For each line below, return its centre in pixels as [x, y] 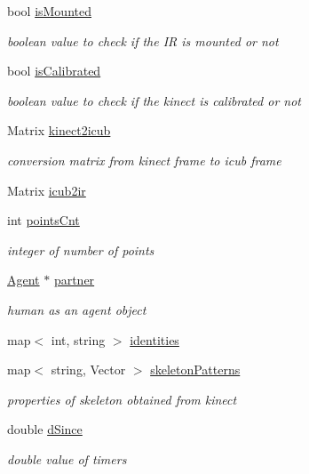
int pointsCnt [44, 220]
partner [74, 280]
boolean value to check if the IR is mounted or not [143, 40]
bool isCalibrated [54, 71]
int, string [78, 339]
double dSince [45, 429]
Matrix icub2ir [47, 190]
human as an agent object [77, 309]
